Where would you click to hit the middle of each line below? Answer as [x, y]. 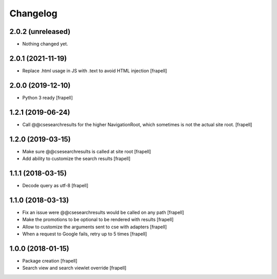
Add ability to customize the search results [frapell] [76, 158]
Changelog [33, 13]
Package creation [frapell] [50, 261]
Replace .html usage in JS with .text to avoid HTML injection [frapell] [95, 71]
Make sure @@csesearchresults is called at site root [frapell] [87, 151]
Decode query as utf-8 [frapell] [55, 185]
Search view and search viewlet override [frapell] [74, 268]
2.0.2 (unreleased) [40, 32]
